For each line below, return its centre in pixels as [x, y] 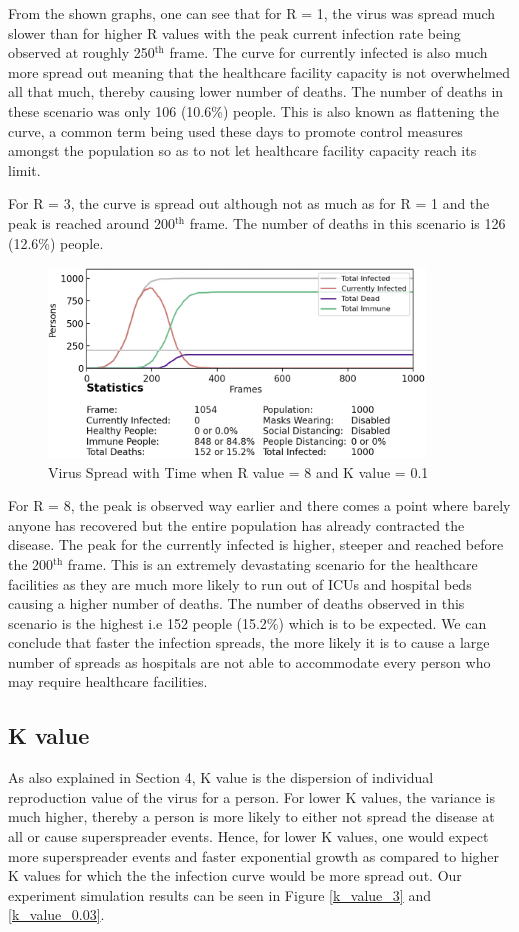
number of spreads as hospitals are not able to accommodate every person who [249, 661]
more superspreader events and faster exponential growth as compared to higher [254, 855]
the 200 [31, 563]
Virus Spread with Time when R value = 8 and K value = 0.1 [238, 471]
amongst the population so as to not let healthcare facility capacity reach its [242, 150]
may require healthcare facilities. [108, 681]
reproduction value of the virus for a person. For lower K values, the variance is [251, 796]
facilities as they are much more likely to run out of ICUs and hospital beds [240, 583]
